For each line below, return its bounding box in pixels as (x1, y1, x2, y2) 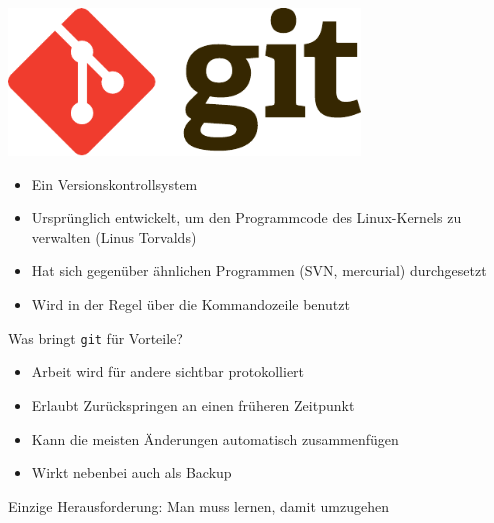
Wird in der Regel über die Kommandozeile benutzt (31, 294, 350, 315)
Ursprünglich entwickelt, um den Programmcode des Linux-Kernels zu (31, 207, 462, 228)
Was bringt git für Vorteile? (8, 327, 183, 348)
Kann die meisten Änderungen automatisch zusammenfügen (31, 428, 399, 449)
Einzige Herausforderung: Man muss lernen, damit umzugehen (8, 495, 389, 516)
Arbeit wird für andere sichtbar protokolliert (31, 361, 305, 382)
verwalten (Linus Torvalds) (31, 226, 197, 247)
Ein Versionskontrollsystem (31, 173, 198, 194)
